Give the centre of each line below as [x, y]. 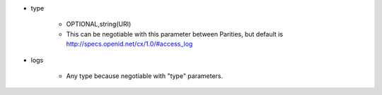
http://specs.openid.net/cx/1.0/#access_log [129, 44]
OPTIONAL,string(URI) [99, 24]
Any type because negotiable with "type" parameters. [145, 76]
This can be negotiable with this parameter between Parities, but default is [174, 34]
